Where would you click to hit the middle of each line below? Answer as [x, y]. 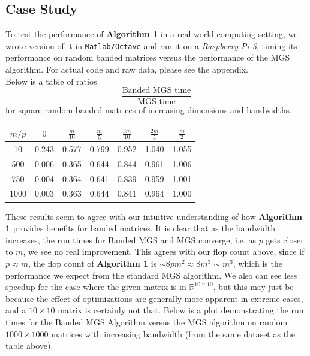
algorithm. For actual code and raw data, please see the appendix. [127, 69]
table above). [29, 346]
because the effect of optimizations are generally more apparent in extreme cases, [154, 298]
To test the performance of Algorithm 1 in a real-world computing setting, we [152, 34]
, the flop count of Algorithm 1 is [92, 263]
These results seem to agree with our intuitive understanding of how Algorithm [154, 216]
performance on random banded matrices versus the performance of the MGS [148, 57]
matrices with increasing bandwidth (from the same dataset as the [173, 334]
